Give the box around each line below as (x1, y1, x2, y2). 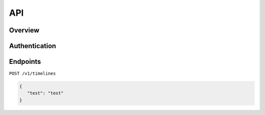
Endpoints (9, 57, 41, 66)
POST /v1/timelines (9, 71, 56, 76)
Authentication (9, 42, 56, 50)
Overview (9, 26, 40, 34)
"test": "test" (27, 90, 64, 96)
